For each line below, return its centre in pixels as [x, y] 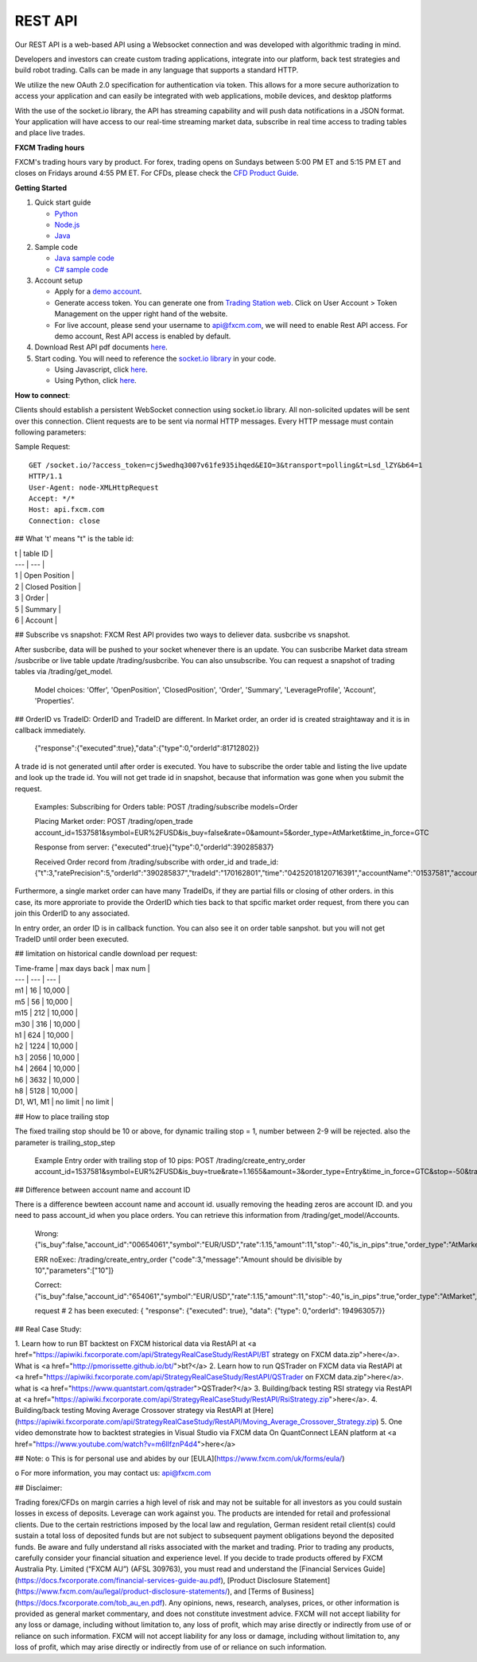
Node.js [67, 225]
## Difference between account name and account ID [103, 1189]
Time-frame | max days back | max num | [82, 968]
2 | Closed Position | [48, 587]
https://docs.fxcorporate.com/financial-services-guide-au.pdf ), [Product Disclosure [155, 1580]
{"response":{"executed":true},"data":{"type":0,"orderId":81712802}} [147, 748]
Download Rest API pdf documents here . [101, 347]
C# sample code [81, 269]
